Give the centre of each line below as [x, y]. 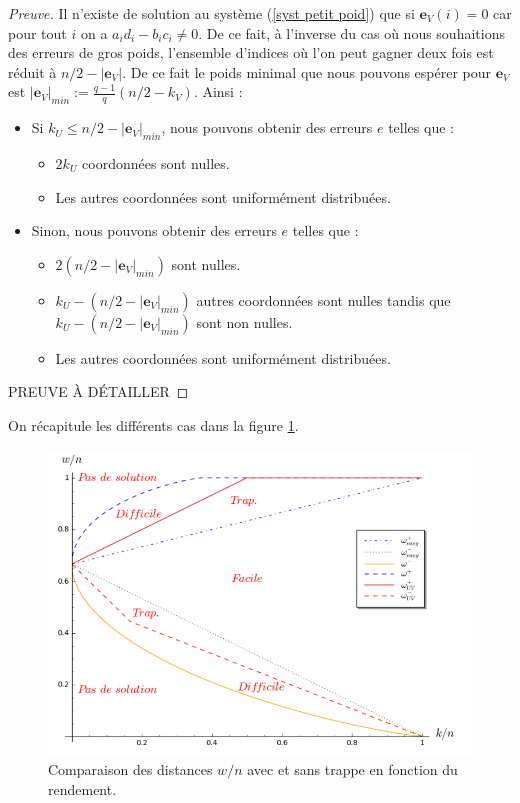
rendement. [82, 788]
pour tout [37, 32]
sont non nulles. [244, 321]
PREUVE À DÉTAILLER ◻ [98, 391]
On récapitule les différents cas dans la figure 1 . [153, 424]
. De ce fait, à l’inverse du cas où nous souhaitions [351, 32]
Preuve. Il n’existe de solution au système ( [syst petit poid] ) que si [211, 13]
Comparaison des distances [130, 769]
